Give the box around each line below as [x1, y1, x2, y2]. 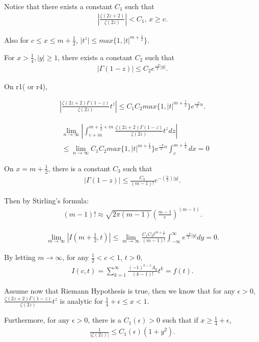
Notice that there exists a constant [4, 1, 113, 11]
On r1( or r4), [4, 81, 47, 91]
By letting [4, 252, 36, 262]
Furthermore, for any [4, 314, 70, 325]
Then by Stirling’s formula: [4, 195, 89, 205]
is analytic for [60, 295, 103, 306]
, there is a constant [48, 163, 111, 173]
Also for [4, 34, 29, 45]
